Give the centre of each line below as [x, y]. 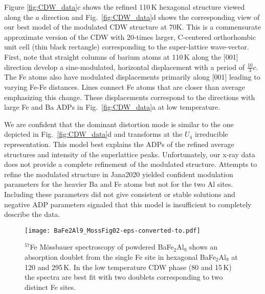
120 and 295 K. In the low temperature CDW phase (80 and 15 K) [128, 267]
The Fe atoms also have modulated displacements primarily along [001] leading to [132, 77]
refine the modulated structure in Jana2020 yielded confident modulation [119, 174]
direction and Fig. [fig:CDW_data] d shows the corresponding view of [151, 17]
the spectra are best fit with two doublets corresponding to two [124, 277]
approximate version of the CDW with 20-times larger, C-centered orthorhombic [130, 36]
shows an [203, 247]
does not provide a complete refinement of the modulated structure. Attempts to [131, 164]
